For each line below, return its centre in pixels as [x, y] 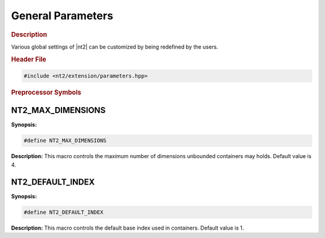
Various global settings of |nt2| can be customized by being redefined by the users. [115, 47]
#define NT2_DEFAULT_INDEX [63, 212]
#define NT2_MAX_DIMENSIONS [65, 141]
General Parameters [62, 16]
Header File [29, 59]
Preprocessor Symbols [46, 93]
